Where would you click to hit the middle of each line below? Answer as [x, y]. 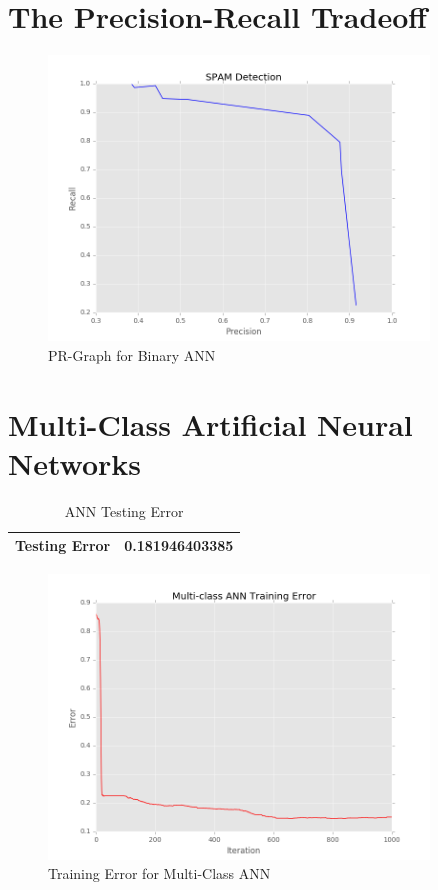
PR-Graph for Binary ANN [132, 354]
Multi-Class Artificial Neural [210, 423]
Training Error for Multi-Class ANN [159, 873]
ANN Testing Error [124, 510]
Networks [75, 462]
